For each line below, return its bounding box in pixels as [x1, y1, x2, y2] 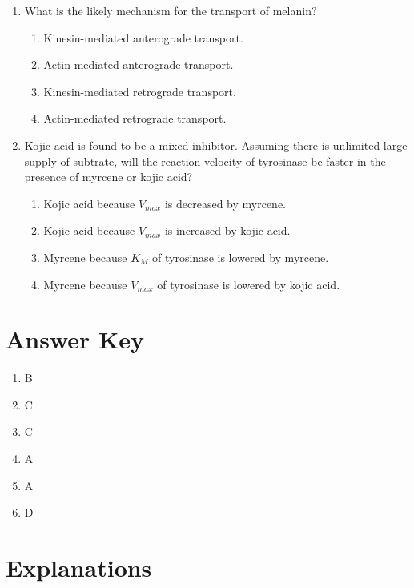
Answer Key [6, 323, 145, 356]
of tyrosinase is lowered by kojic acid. [157, 276, 340, 292]
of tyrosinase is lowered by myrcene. [152, 248, 329, 265]
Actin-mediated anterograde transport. [43, 56, 234, 73]
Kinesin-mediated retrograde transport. [43, 83, 236, 99]
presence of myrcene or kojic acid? [24, 168, 193, 185]
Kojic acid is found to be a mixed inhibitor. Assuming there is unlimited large [24, 136, 408, 153]
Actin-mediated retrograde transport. [43, 110, 227, 127]
